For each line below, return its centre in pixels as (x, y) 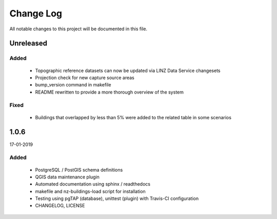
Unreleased (28, 43)
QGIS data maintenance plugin (67, 177)
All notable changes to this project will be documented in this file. (78, 29)
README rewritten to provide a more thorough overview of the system (110, 92)
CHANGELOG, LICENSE (60, 206)
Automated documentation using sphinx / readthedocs (93, 184)
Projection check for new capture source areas (85, 78)
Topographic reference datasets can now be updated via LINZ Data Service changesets (128, 70)
